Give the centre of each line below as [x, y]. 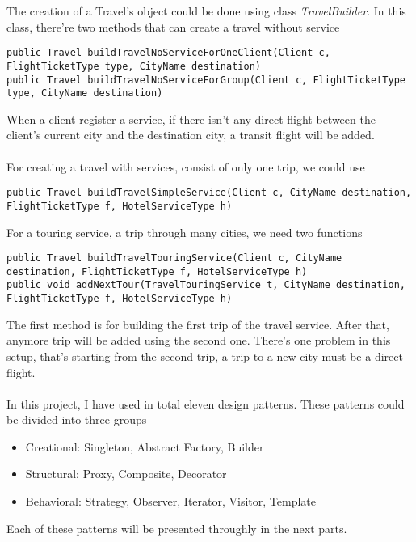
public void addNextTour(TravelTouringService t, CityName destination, [206, 285]
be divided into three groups [77, 419]
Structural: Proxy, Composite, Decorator [126, 474]
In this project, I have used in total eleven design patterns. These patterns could [206, 403]
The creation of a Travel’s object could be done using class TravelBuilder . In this [206, 11]
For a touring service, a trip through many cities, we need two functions [185, 232]
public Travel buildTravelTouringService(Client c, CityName [174, 258]
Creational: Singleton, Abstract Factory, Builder [145, 446]
